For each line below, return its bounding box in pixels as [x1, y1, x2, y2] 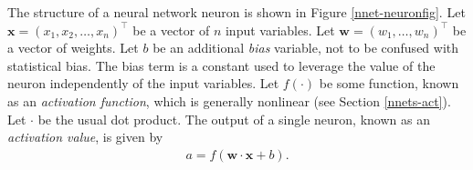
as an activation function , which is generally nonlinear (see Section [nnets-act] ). [7, 91, 451, 110]
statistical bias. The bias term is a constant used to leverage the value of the [7, 55, 436, 75]
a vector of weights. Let [7, 38, 139, 57]
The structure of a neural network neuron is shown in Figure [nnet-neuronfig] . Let [7, 3, 466, 21]
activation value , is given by [7, 127, 163, 146]
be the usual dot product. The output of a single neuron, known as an [37, 109, 430, 128]
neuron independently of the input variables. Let [7, 74, 279, 93]
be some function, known [319, 74, 459, 93]
